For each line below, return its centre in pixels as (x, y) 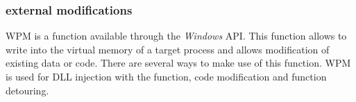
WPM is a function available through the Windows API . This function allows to (176, 36)
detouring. (27, 90)
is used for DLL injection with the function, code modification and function (166, 76)
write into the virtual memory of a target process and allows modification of (168, 49)
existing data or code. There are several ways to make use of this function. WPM (178, 63)
